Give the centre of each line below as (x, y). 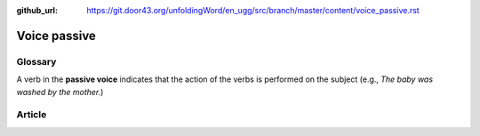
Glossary (36, 61)
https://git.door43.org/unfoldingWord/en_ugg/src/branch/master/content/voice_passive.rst (253, 10)
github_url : (37, 10)
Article (32, 115)
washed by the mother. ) (60, 92)
